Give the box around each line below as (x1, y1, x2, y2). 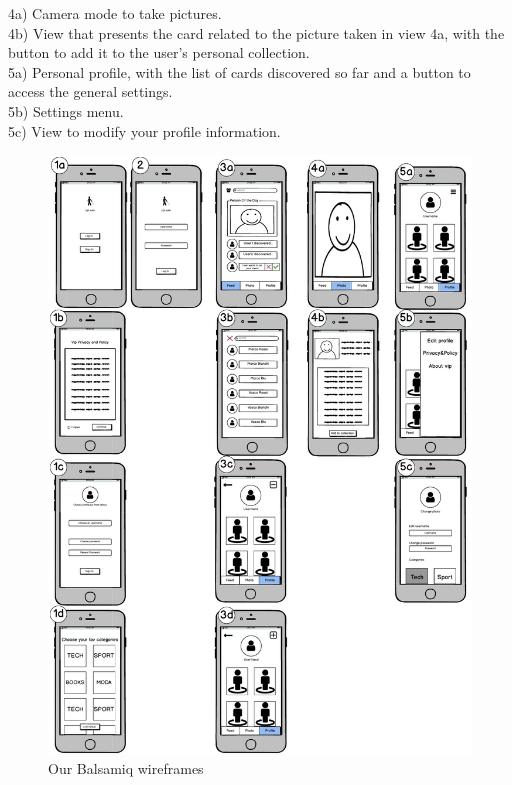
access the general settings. (8, 81, 173, 102)
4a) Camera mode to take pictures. (8, 3, 222, 23)
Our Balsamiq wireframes (48, 758, 204, 779)
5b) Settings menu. (8, 100, 124, 121)
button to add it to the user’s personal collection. (8, 42, 310, 63)
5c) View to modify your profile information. (8, 120, 281, 141)
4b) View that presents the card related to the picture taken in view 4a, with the (8, 22, 505, 43)
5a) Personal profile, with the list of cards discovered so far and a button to (8, 61, 471, 82)
